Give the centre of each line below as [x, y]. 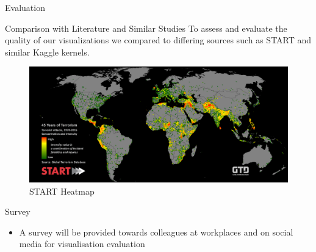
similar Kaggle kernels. [47, 52]
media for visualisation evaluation [82, 244]
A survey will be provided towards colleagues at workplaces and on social [156, 232]
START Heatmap [62, 191]
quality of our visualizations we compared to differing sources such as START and [158, 40]
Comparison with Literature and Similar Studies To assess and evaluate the [146, 28]
